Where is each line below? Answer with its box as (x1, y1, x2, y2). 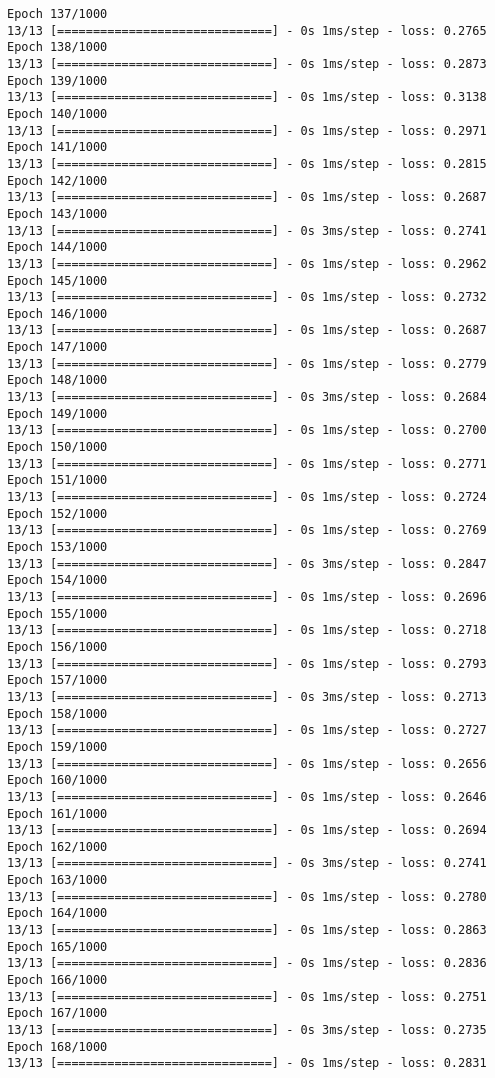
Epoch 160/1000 (7, 773, 108, 788)
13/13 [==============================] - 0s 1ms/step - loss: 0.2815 (7, 156, 487, 171)
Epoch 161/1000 (7, 806, 108, 821)
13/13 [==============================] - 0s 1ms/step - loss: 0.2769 (7, 523, 487, 538)
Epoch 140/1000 (7, 106, 108, 121)
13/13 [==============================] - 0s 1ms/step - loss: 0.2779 (7, 356, 487, 371)
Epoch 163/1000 (7, 873, 108, 888)
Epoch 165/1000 (7, 939, 108, 954)
